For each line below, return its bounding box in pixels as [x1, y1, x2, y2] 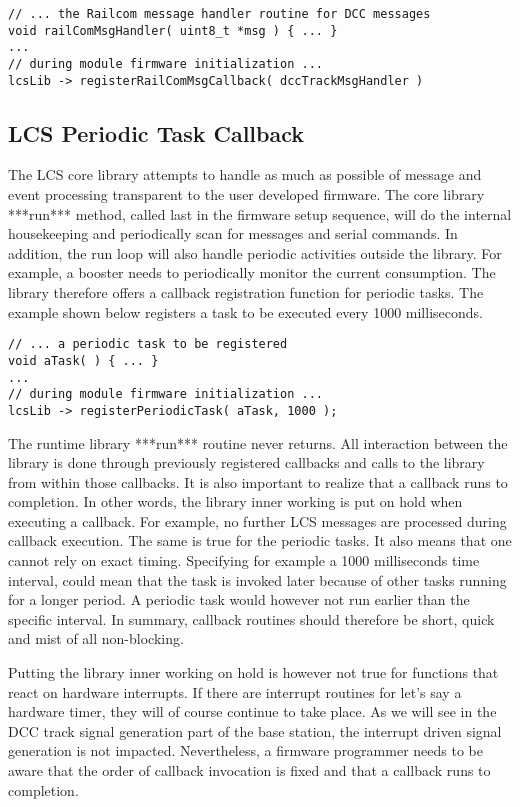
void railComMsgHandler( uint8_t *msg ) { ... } [8, 23, 338, 38]
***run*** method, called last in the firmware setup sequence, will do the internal [8, 203, 512, 224]
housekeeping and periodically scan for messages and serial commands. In [8, 223, 458, 244]
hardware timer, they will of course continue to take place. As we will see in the [8, 701, 497, 722]
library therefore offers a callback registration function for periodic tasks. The [8, 282, 484, 303]
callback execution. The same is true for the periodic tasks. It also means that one [8, 530, 512, 551]
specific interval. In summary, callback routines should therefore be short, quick [8, 608, 495, 629]
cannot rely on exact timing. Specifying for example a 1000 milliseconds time [8, 550, 480, 571]
